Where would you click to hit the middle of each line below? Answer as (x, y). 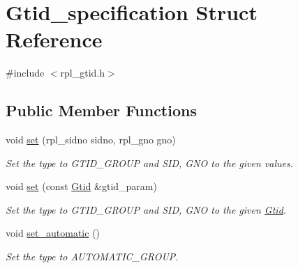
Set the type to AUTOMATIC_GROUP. (92, 257)
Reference (54, 39)
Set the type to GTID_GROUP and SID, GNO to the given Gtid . (146, 209)
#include (25, 73)
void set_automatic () (53, 233)
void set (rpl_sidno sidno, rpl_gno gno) (91, 140)
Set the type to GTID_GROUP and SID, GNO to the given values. (149, 163)
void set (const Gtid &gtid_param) (81, 186)
